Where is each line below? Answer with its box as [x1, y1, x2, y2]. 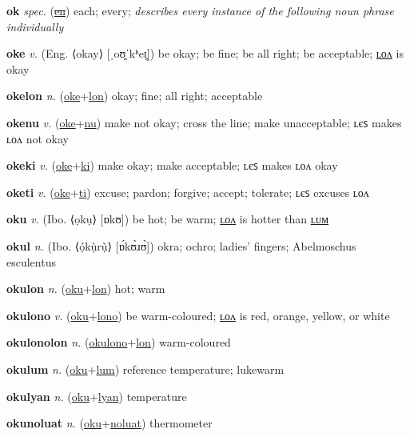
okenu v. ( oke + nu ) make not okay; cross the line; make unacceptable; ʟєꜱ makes [6, 114, 402, 130]
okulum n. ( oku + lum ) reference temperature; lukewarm [6, 360, 285, 377]
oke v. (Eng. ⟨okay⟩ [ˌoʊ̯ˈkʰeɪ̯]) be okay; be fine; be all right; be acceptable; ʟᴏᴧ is [6, 45, 404, 62]
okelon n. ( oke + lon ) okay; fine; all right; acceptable [6, 87, 263, 104]
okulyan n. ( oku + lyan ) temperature [6, 387, 187, 404]
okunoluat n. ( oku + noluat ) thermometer [6, 415, 213, 431]
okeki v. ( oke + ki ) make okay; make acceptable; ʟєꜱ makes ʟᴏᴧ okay [6, 157, 338, 174]
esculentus [6, 253, 56, 270]
